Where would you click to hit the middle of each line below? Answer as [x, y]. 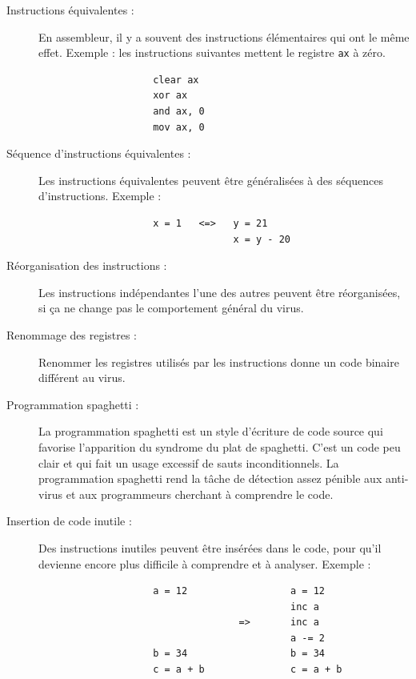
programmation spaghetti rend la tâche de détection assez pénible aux [210, 478]
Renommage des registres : [72, 334]
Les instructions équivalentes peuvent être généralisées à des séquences [211, 180]
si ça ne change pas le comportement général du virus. [171, 308]
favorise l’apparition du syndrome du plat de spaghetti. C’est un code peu [220, 446]
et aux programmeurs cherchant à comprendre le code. [200, 494]
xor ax [170, 96]
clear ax [176, 80]
